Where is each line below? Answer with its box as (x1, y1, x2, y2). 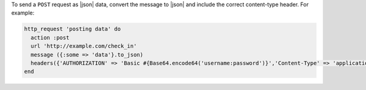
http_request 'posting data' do (24, 26, 121, 33)
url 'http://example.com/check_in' (30, 43, 137, 50)
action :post (30, 34, 70, 41)
